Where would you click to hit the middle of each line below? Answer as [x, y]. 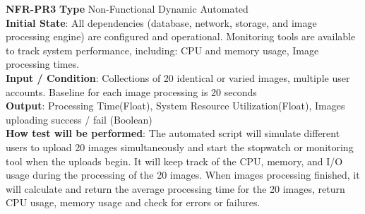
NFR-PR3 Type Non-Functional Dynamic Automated [127, 8]
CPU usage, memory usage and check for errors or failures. [133, 202]
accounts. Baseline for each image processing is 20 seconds [131, 91]
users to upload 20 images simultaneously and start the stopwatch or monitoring [180, 147]
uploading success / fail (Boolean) [79, 119]
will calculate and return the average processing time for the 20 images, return [175, 188]
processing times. [43, 64]
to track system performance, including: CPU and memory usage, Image [162, 50]
